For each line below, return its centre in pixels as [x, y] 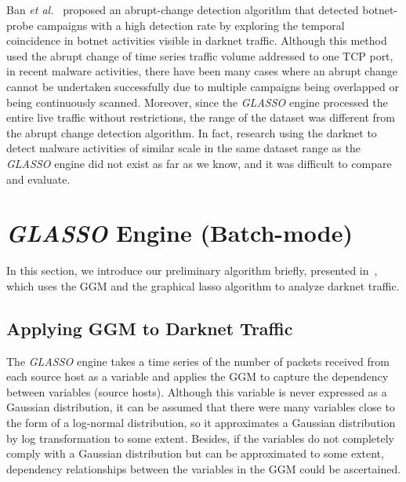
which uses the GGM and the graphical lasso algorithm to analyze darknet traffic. [203, 285]
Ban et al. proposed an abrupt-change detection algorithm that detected [183, 9]
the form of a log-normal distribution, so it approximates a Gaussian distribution [201, 423]
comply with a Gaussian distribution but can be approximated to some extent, [195, 453]
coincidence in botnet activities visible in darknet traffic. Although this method [197, 40]
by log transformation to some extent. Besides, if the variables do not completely [200, 438]
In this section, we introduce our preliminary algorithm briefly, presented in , [192, 270]
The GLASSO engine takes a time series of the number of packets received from [198, 361]
